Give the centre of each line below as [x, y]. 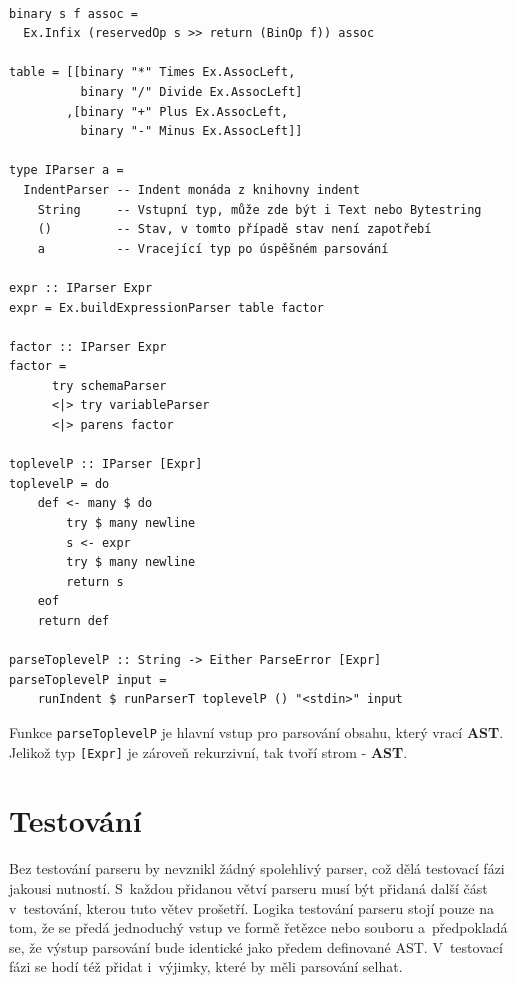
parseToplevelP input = [88, 679]
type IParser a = [66, 170]
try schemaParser [109, 385]
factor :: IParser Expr [88, 346]
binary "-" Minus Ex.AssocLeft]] [191, 131]
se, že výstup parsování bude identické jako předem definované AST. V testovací [256, 946]
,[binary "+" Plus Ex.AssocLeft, [177, 111]
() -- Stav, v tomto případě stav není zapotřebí [234, 229]
